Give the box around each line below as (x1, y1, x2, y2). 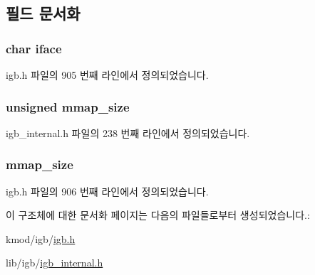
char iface (6, 39, 62, 57)
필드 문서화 (6, 2, 81, 24)
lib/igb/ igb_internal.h (6, 255, 103, 270)
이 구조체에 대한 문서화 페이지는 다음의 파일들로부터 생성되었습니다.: (6, 207, 310, 222)
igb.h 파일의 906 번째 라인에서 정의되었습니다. (6, 183, 209, 198)
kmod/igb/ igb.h (6, 231, 76, 246)
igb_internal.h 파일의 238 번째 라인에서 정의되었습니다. (6, 125, 250, 140)
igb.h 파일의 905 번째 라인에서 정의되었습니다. (6, 68, 209, 82)
